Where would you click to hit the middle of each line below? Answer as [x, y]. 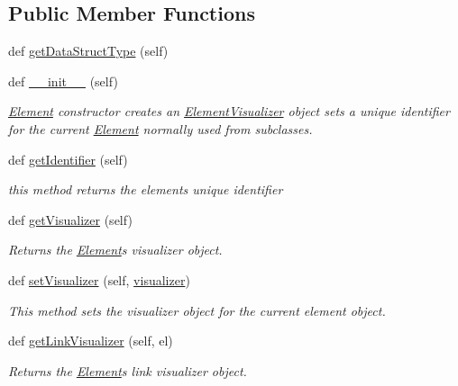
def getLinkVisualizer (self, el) [91, 341]
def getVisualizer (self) [70, 219]
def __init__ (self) [63, 81]
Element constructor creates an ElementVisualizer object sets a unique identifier [229, 111]
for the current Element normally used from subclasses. [160, 128]
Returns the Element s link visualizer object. [128, 370]
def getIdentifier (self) [68, 159]
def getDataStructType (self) [88, 51]
